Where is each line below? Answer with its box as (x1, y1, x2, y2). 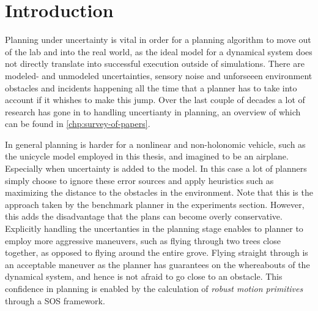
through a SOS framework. (5, 294, 105, 307)
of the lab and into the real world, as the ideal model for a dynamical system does (5, 45, 312, 58)
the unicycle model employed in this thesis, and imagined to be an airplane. (5, 150, 289, 163)
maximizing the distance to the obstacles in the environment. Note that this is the (5, 186, 313, 199)
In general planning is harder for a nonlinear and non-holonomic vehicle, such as (5, 137, 306, 150)
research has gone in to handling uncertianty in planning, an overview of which (5, 105, 301, 118)
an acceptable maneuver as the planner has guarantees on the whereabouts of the (5, 258, 310, 271)
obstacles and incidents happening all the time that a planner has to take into (5, 81, 297, 94)
